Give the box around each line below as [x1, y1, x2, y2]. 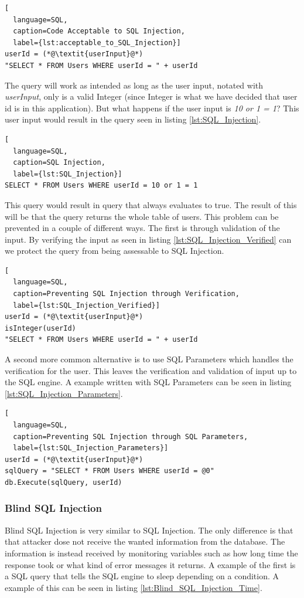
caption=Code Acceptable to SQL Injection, [13, 27, 185, 36]
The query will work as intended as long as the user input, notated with [5, 79, 264, 91]
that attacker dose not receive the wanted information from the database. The [5, 535, 285, 548]
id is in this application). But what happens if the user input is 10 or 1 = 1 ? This [5, 101, 299, 114]
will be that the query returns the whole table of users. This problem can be [5, 210, 279, 222]
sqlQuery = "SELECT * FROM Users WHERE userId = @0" [5, 467, 214, 475]
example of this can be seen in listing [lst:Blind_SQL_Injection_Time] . [5, 581, 262, 593]
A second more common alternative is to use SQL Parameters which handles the [5, 353, 293, 365]
